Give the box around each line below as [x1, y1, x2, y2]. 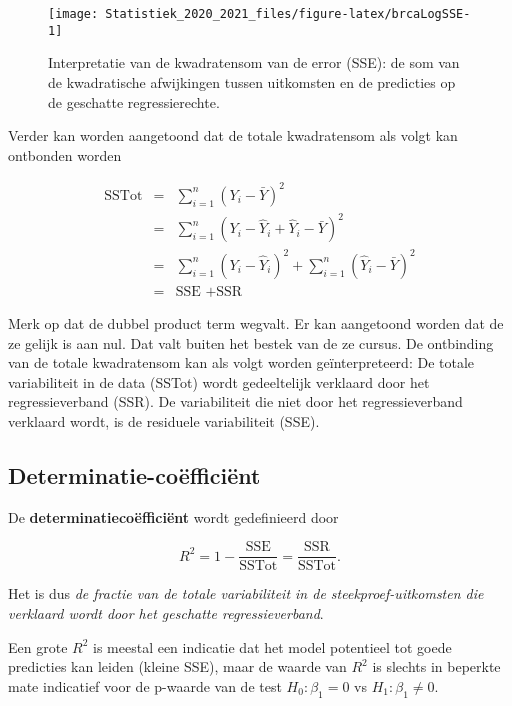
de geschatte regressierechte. [48, 91, 220, 112]
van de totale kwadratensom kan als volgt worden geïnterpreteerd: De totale [8, 352, 475, 373]
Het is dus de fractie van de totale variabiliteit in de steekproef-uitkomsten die [8, 583, 484, 604]
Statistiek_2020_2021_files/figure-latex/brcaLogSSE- [105, 7, 471, 21]
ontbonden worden [8, 144, 122, 165]
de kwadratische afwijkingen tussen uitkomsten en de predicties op [48, 71, 456, 92]
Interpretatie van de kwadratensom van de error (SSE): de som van [48, 52, 460, 73]
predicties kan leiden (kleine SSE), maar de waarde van [8, 656, 347, 677]
